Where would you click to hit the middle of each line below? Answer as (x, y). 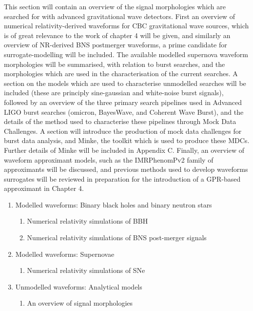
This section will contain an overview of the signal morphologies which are (115, 6)
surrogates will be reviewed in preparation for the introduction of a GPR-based (122, 178)
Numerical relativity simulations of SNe (86, 270)
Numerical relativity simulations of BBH (88, 221)
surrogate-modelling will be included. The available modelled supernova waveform (126, 54)
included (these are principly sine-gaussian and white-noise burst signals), (114, 93)
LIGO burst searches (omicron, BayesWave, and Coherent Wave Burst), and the (124, 112)
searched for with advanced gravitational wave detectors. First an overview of (119, 16)
